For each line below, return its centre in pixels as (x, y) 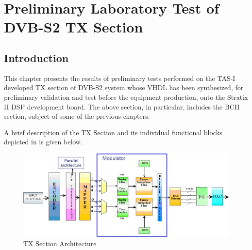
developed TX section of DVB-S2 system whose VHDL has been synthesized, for (124, 87)
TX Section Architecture (60, 243)
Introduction (36, 57)
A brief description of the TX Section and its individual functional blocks (113, 132)
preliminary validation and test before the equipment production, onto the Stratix (126, 97)
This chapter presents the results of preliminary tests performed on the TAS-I (120, 78)
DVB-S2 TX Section (74, 27)
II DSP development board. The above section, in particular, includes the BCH (122, 106)
